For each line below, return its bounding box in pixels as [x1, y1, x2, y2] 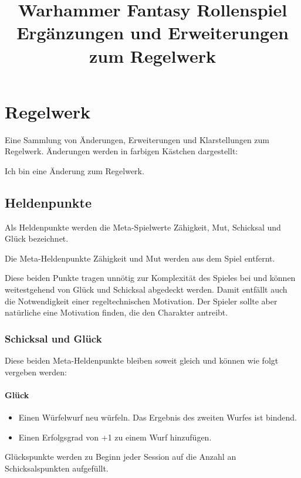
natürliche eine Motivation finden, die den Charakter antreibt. [5, 306, 228, 318]
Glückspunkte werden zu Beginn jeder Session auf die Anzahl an [5, 450, 236, 463]
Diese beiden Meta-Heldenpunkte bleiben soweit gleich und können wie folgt [5, 354, 279, 367]
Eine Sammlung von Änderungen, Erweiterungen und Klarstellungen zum [5, 133, 270, 145]
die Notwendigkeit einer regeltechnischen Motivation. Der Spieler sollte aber [5, 294, 278, 307]
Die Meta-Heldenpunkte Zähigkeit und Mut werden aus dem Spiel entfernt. [5, 252, 275, 264]
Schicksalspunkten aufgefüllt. [5, 462, 109, 474]
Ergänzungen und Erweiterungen [16, 21, 289, 45]
